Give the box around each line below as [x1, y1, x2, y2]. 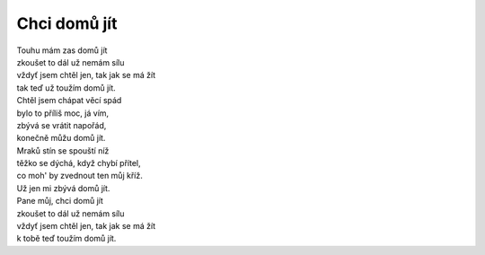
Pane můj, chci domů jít [16, 196, 103, 207]
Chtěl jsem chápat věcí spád [16, 95, 122, 106]
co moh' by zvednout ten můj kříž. [16, 171, 143, 181]
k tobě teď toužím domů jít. [16, 233, 117, 244]
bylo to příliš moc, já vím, [16, 108, 110, 119]
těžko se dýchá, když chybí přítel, [16, 158, 141, 169]
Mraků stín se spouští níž [16, 145, 110, 156]
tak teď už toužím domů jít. [16, 82, 116, 93]
